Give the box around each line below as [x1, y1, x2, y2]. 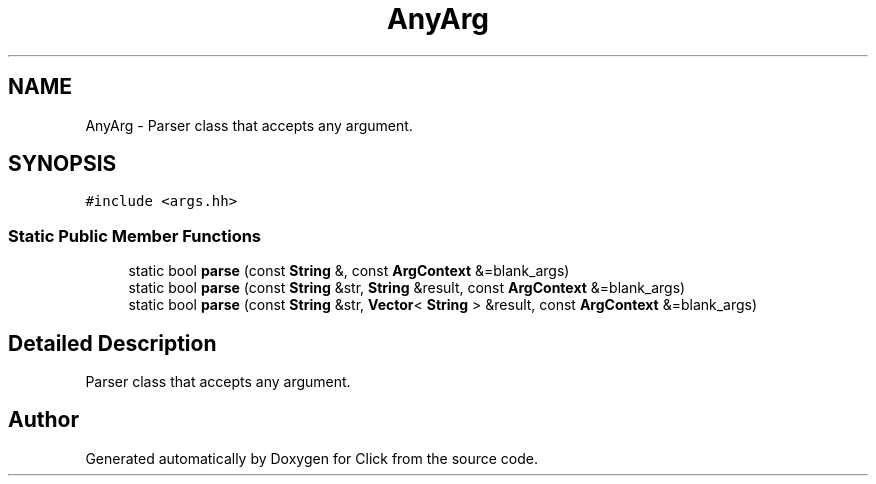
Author [8, 407, 79, 433]
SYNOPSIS [8, 151, 117, 177]
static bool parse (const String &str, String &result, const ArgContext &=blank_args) [128, 279, 686, 297]
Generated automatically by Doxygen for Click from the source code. [85, 449, 539, 467]
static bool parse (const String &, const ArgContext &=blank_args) [128, 262, 570, 280]
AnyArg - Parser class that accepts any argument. [85, 116, 413, 134]
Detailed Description [8, 330, 217, 356]
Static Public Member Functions [8, 225, 262, 246]
